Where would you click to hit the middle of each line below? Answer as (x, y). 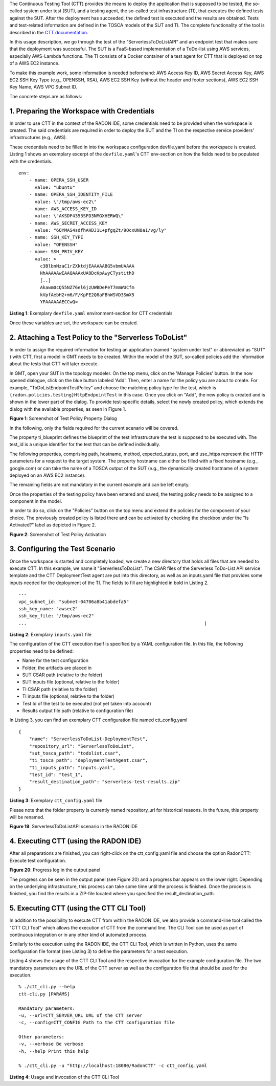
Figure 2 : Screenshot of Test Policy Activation (58, 534)
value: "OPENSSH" (56, 245)
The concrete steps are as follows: (46, 96)
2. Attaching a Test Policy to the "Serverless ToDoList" (98, 337)
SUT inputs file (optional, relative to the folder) (71, 682)
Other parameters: (42, 1037)
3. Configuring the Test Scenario (62, 549)
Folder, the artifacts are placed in (57, 668)
